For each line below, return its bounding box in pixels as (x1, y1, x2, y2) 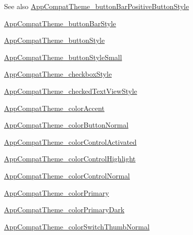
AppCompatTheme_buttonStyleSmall (4, 51, 122, 62)
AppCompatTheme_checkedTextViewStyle (4, 85, 137, 96)
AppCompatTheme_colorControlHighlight (4, 153, 136, 164)
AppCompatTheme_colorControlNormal (4, 170, 130, 181)
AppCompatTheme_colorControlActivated (4, 136, 137, 147)
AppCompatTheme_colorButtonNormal (4, 120, 129, 130)
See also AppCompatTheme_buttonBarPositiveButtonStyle (4, 1, 189, 11)
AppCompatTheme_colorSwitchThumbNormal (4, 221, 150, 231)
